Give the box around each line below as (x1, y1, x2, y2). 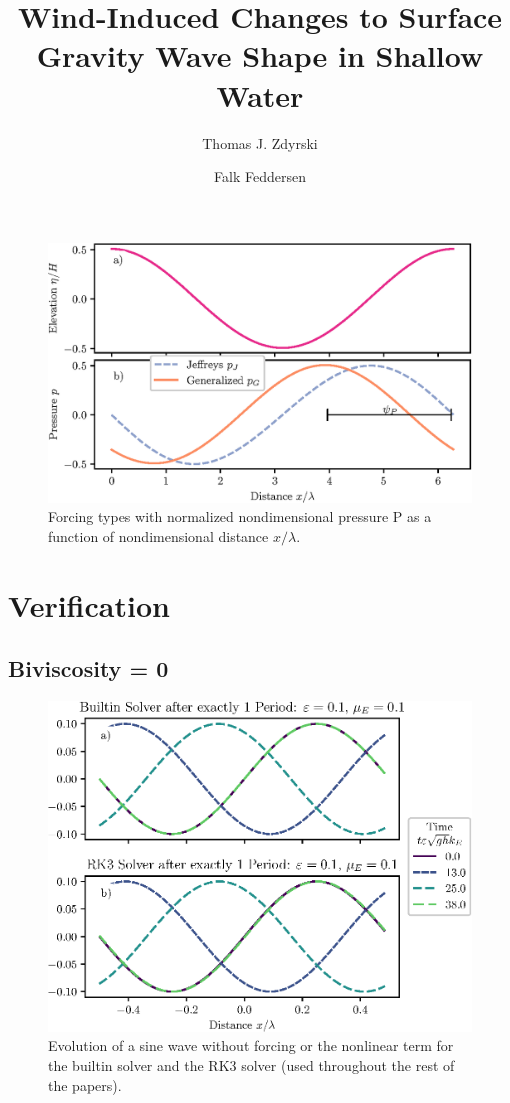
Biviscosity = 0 (8, 653, 169, 684)
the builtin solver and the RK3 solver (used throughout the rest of (48, 1054, 455, 1075)
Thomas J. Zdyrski (202, 132, 318, 153)
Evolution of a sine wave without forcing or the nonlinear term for (48, 1035, 454, 1056)
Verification (8, 584, 170, 625)
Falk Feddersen (214, 166, 306, 187)
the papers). (48, 1074, 122, 1095)
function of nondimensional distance (48, 525, 269, 546)
